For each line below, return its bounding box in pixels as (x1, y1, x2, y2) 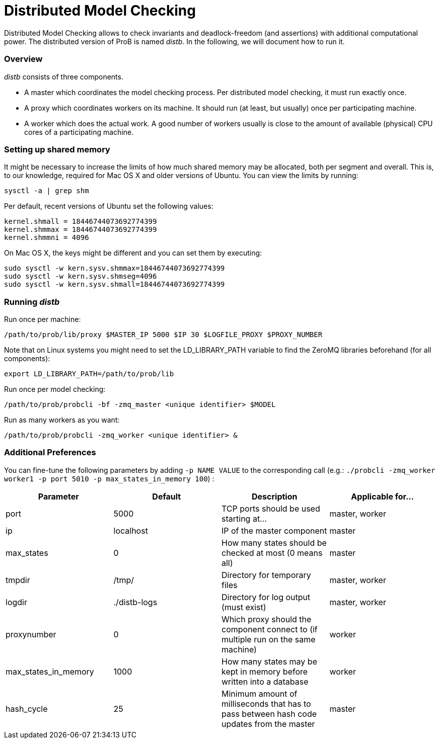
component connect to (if (222, 624, 318, 634)
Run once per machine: (4, 315, 81, 323)
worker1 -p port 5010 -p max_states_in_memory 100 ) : (4, 474, 214, 483)
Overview (4, 54, 43, 64)
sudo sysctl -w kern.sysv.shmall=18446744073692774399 (4, 280, 225, 289)
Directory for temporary (222, 569, 311, 580)
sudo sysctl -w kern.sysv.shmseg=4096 (4, 272, 157, 281)
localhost (113, 525, 148, 536)
